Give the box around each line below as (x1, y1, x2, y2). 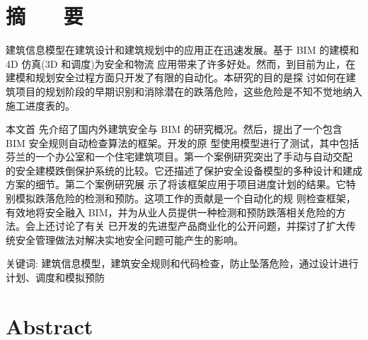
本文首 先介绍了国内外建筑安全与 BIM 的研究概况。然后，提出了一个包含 (6, 122, 343, 136)
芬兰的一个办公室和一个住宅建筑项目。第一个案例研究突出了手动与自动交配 (6, 149, 352, 164)
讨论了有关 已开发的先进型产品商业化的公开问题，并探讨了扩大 (54, 218, 346, 233)
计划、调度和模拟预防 (6, 270, 105, 285)
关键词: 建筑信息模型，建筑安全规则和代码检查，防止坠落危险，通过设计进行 (6, 256, 359, 271)
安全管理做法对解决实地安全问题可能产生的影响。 (15, 232, 243, 247)
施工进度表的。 (6, 98, 75, 112)
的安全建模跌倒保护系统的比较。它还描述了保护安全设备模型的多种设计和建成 (6, 163, 362, 177)
